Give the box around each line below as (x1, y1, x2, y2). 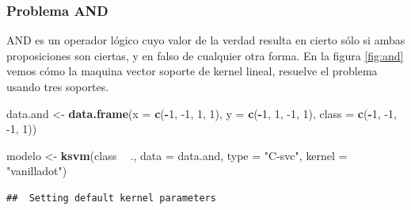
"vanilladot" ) (6, 162, 67, 179)
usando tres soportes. (6, 78, 109, 94)
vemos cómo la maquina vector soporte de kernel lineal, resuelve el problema (6, 63, 378, 79)
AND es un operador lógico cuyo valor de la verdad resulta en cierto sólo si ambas (6, 32, 405, 48)
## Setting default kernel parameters (6, 192, 216, 204)
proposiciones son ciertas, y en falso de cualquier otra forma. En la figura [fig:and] (6, 47, 404, 63)
